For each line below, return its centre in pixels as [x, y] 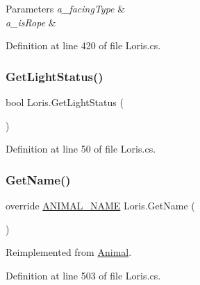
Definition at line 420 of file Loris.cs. [83, 45]
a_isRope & [31, 22]
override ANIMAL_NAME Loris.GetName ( [100, 205]
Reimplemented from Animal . [69, 252]
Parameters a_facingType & [66, 8]
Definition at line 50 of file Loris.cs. [81, 149]
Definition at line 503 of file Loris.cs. [83, 275]
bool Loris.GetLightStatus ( [65, 102]
